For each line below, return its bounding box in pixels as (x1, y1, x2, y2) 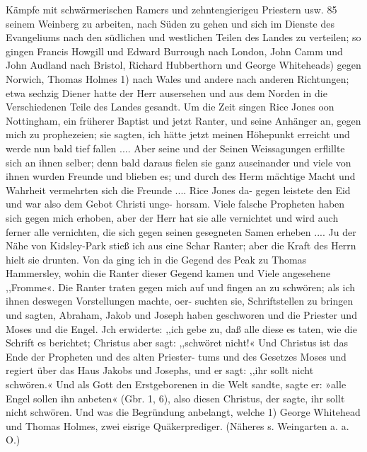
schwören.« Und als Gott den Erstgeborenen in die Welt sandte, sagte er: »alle (6, 377, 346, 392)
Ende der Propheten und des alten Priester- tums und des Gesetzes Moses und (6, 349, 346, 363)
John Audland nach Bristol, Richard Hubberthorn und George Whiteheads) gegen (6, 57, 361, 72)
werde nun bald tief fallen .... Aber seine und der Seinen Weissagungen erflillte (6, 140, 345, 155)
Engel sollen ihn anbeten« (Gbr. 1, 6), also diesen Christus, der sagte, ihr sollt (6, 390, 345, 405)
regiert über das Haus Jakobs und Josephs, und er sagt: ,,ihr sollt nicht (6, 363, 314, 378)
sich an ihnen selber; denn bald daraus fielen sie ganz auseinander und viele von (6, 154, 351, 169)
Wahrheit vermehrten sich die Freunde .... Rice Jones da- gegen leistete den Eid (6, 182, 351, 197)
